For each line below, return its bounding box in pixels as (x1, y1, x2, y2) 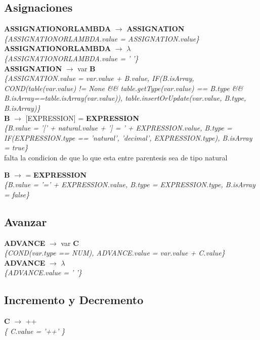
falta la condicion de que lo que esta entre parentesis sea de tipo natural (4, 152, 228, 162)
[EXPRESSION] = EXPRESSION (25, 112, 140, 123)
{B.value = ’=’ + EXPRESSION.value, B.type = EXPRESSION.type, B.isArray (4, 179, 255, 190)
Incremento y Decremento (4, 292, 144, 308)
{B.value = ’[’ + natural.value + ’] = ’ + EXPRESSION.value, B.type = (4, 122, 232, 133)
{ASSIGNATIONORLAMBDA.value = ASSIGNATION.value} (4, 33, 200, 44)
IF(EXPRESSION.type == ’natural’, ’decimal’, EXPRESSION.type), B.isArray (4, 132, 252, 143)
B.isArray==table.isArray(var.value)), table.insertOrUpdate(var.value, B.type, (4, 93, 246, 103)
